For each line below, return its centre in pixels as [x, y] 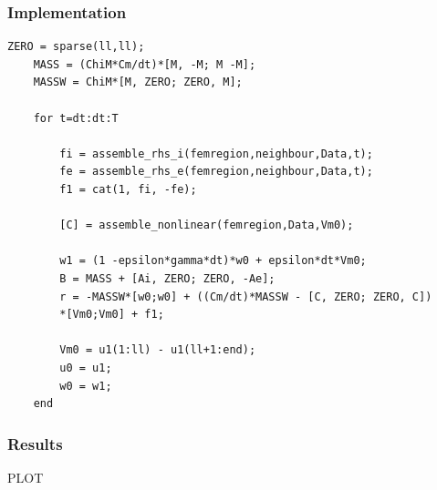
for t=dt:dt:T [76, 118]
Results [35, 443]
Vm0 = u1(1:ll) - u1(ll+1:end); [158, 350]
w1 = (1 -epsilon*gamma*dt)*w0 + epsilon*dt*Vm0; [213, 261]
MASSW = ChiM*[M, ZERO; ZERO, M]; [138, 82]
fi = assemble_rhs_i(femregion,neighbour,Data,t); [216, 153]
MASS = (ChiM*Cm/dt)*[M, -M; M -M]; [145, 64]
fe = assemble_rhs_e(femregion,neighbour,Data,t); [216, 172]
